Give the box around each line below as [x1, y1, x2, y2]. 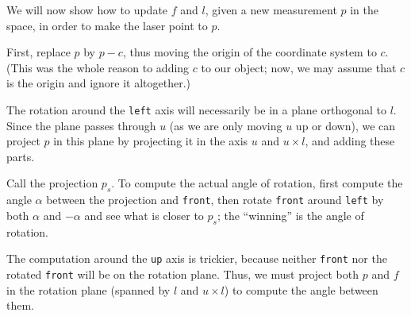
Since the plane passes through [6, 117, 156, 133]
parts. [6, 148, 35, 164]
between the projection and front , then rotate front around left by [46, 191, 384, 208]
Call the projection [6, 175, 98, 191]
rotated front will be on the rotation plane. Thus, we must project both [6, 265, 359, 282]
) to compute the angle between [224, 281, 378, 298]
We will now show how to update [6, 2, 168, 17]
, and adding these [305, 133, 395, 149]
